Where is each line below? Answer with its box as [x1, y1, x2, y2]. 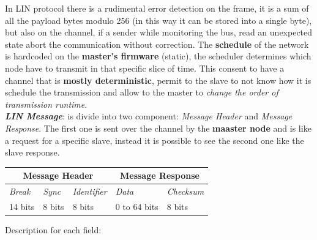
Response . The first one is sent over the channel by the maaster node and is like [5, 121, 311, 134]
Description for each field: [5, 223, 102, 236]
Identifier [72, 185, 107, 198]
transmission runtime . [5, 97, 88, 110]
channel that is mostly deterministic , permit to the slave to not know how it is [5, 73, 311, 86]
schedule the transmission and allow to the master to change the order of [5, 86, 278, 99]
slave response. [5, 146, 60, 159]
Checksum [166, 185, 204, 198]
